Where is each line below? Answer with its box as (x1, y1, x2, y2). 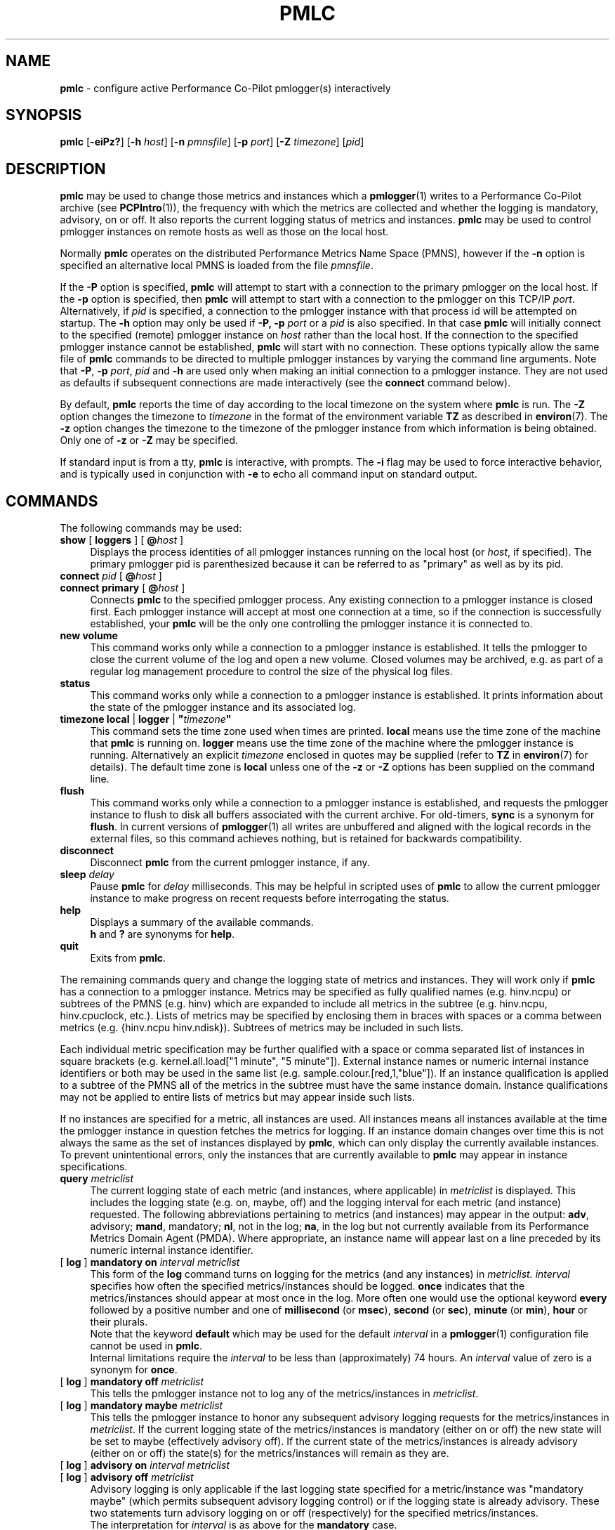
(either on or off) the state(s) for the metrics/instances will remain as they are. (90, 1447, 449, 1460)
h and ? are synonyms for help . (90, 928, 235, 941)
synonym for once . (90, 1364, 178, 1376)
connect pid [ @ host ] (60, 570, 162, 582)
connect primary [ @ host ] (60, 582, 185, 594)
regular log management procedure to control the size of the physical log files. (90, 665, 453, 678)
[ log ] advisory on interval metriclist (60, 1459, 230, 1472)
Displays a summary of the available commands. (90, 916, 314, 929)
